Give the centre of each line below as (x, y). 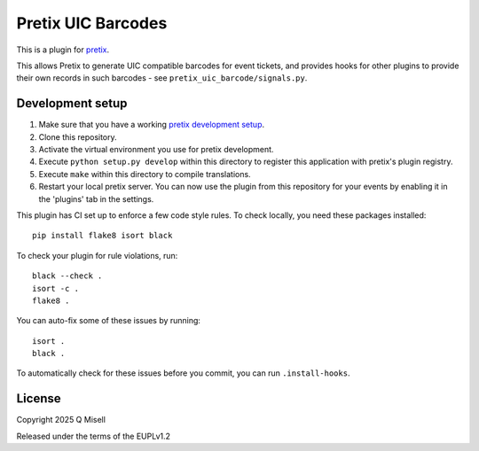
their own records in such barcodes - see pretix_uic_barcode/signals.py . (162, 78)
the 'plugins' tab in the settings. (96, 198)
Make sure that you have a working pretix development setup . (152, 125)
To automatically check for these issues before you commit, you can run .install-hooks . (183, 373)
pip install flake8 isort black (102, 236)
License (39, 399)
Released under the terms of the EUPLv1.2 (94, 436)
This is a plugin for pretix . (63, 50)
